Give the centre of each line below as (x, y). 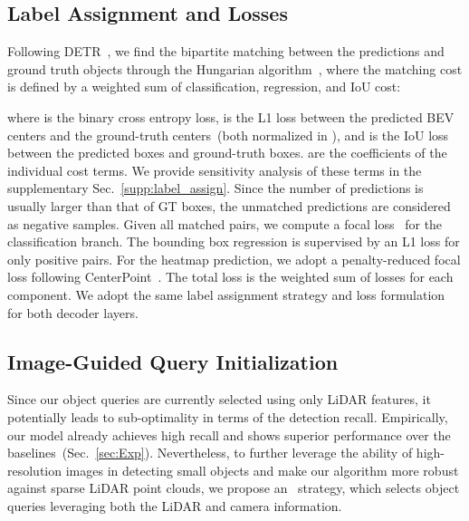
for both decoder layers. (73, 312)
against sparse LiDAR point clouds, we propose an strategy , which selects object (234, 488)
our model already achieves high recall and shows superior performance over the (229, 434)
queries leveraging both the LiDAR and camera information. (175, 505)
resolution (35, 470)
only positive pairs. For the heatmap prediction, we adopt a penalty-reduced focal (234, 259)
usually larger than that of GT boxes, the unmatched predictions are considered (229, 205)
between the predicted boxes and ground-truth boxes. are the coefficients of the (227, 153)
